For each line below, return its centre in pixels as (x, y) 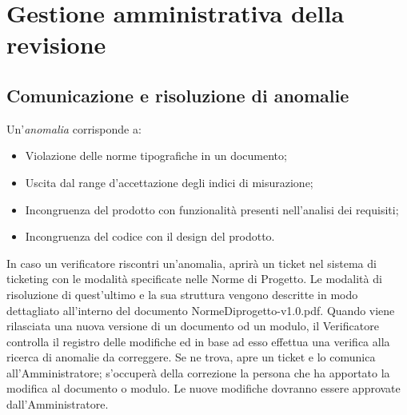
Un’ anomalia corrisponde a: (74, 128)
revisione (56, 44)
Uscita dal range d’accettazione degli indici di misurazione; (169, 182)
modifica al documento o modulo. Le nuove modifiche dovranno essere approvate (203, 388)
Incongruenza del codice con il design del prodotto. (150, 236)
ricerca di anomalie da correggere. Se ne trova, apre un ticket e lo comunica (191, 357)
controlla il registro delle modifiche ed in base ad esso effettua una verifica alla (198, 341)
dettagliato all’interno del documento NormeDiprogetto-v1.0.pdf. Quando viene (201, 310)
